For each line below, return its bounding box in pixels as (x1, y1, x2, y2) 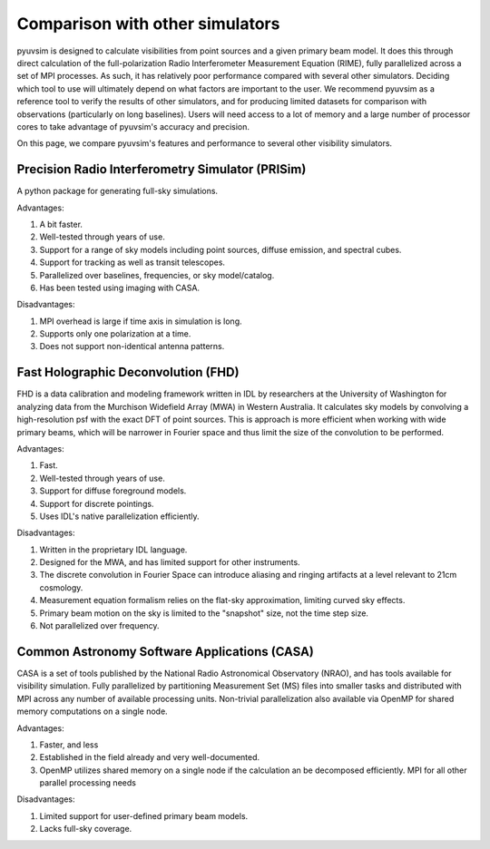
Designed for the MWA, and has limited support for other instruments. (39, 557, 300, 568)
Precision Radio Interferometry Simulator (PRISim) (16, 161, 307, 177)
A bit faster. (39, 219, 83, 229)
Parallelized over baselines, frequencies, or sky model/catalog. (39, 269, 275, 280)
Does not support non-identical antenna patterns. (39, 341, 225, 352)
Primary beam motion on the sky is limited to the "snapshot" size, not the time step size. (39, 608, 369, 619)
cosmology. (39, 581, 83, 593)
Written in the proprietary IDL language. (39, 544, 188, 555)
